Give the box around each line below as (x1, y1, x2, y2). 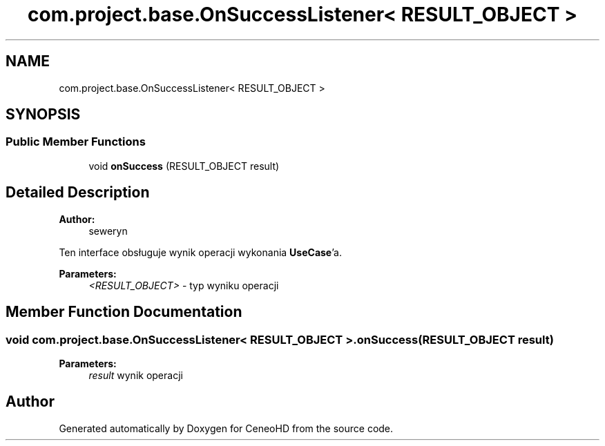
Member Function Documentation (6, 303, 242, 321)
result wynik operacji (88, 369, 183, 381)
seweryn (88, 224, 128, 237)
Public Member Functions (6, 135, 146, 149)
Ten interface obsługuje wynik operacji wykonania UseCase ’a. (59, 246, 342, 258)
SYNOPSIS (6, 106, 81, 124)
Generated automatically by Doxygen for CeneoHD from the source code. (59, 422, 394, 434)
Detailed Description (6, 184, 150, 202)
